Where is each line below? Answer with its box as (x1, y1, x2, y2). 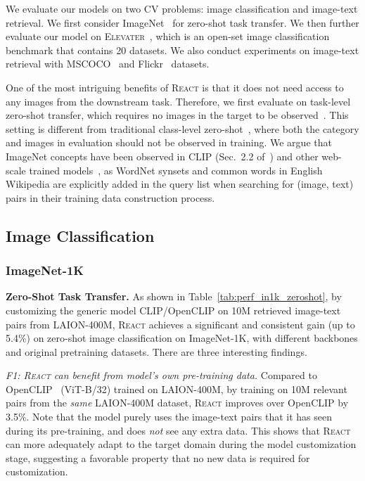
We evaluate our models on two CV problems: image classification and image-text (6, 1, 358, 15)
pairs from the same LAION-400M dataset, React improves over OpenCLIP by (6, 395, 349, 410)
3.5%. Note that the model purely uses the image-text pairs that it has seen (6, 409, 332, 424)
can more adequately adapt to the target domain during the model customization (6, 437, 357, 451)
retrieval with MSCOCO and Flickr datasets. (6, 56, 210, 71)
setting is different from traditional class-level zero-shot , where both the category (6, 121, 359, 136)
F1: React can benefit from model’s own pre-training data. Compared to (6, 368, 317, 383)
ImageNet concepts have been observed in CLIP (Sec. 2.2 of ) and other (6, 148, 319, 163)
